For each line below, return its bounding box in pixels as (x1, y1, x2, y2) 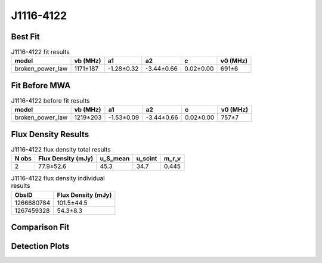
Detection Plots (11, 242, 70, 252)
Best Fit (11, 32, 40, 42)
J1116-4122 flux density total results (11, 146, 111, 154)
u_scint (136, 154, 157, 163)
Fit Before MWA (11, 81, 71, 91)
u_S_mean (100, 154, 130, 163)
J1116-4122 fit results (11, 48, 70, 56)
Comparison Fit (11, 222, 70, 233)
